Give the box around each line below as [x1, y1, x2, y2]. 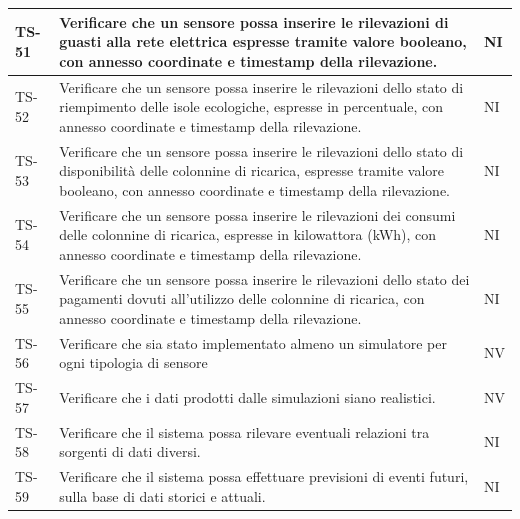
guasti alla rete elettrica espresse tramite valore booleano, [59, 31, 467, 52]
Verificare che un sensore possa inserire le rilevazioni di [59, 11, 449, 32]
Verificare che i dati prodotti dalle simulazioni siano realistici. [59, 386, 436, 407]
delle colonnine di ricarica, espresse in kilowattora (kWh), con [59, 224, 437, 245]
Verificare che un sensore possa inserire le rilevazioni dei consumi [59, 204, 456, 225]
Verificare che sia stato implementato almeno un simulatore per [59, 332, 447, 353]
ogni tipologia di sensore [59, 352, 208, 373]
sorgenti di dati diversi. [59, 441, 201, 462]
